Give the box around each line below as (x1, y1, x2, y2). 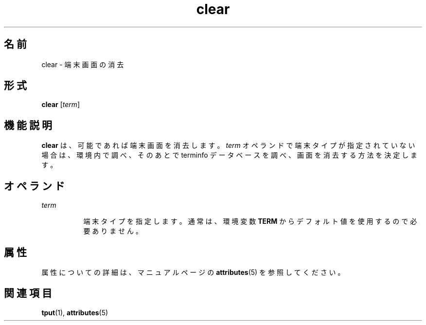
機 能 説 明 (4, 119, 52, 131)
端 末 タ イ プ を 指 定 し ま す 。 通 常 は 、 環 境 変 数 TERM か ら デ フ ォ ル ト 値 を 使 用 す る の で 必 (83, 217, 417, 226)
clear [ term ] (41, 100, 80, 109)
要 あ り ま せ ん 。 (83, 227, 143, 235)
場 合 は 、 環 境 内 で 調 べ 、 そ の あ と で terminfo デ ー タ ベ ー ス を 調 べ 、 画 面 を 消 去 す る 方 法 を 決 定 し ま (41, 151, 418, 160)
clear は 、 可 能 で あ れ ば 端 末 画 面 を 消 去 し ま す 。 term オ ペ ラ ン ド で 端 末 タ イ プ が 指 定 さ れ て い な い (41, 141, 415, 150)
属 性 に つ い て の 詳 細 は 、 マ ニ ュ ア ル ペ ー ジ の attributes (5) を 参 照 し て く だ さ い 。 (41, 268, 345, 276)
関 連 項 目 (4, 287, 52, 300)
